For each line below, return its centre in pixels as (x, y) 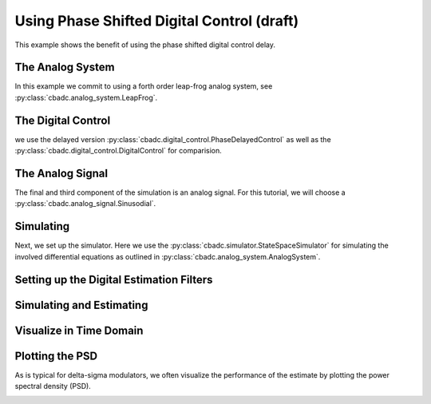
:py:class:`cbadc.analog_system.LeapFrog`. (86, 97)
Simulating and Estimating (81, 305)
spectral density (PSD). (53, 386)
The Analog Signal (61, 173)
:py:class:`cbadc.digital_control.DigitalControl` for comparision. (119, 151)
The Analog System (65, 67)
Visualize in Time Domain (79, 330)
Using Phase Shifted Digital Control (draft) (157, 21)
